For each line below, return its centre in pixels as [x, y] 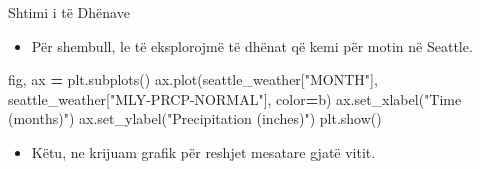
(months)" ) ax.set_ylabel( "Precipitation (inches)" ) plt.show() [195, 118]
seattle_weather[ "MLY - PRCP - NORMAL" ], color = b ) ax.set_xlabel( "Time [235, 98]
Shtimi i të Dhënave [69, 12]
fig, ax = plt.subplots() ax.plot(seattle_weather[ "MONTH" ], [193, 79]
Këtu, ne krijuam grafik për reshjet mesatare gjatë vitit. [203, 151]
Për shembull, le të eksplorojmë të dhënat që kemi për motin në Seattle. [252, 45]
